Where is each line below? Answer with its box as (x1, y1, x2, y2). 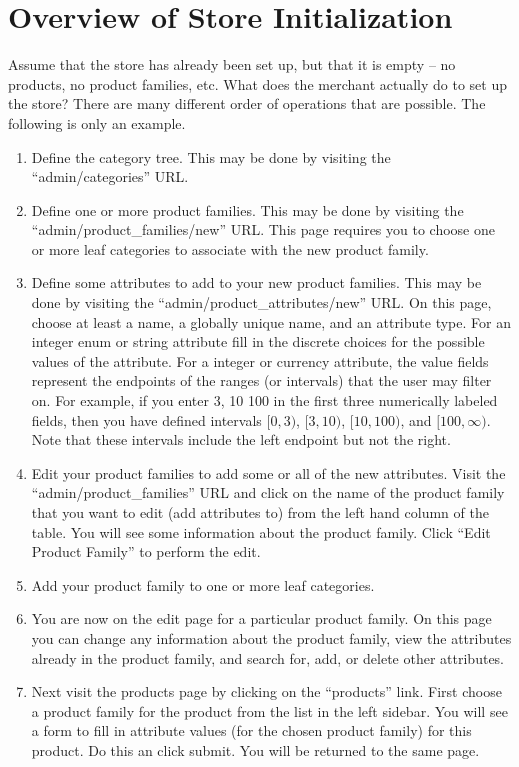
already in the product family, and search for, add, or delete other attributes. (31, 647, 505, 668)
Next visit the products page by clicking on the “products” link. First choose (31, 681, 502, 702)
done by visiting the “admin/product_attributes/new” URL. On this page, (31, 292, 492, 313)
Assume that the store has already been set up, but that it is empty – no (8, 54, 456, 75)
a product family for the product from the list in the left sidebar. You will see (31, 700, 508, 721)
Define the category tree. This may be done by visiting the (31, 146, 391, 167)
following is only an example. (8, 112, 186, 133)
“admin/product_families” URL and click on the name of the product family (31, 482, 505, 503)
